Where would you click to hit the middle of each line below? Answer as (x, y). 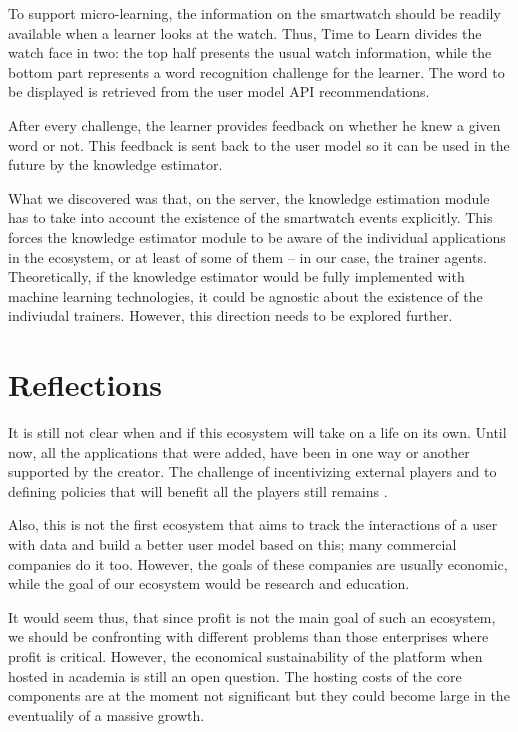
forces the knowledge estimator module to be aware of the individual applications (257, 236)
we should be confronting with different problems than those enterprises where (248, 636)
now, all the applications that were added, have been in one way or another (239, 451)
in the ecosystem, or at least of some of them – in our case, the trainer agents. (247, 256)
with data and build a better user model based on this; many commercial (232, 544)
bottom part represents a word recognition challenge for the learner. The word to (256, 71)
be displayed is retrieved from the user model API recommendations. (219, 91)
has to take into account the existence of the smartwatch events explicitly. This (250, 217)
